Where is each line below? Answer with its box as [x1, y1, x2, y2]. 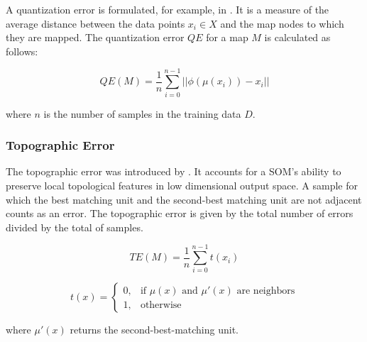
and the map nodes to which [220, 16, 344, 31]
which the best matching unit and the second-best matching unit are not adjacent [6, 192, 362, 206]
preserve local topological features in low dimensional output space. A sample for [6, 177, 358, 192]
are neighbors [236, 285, 295, 296]
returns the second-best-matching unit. [70, 322, 239, 337]
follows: [6, 43, 38, 58]
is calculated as [264, 30, 331, 45]
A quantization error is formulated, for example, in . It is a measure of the [6, 2, 329, 16]
